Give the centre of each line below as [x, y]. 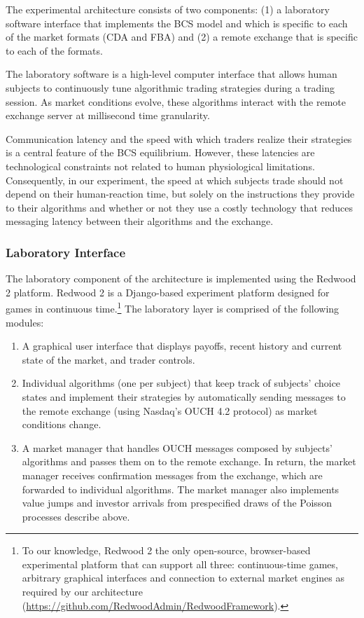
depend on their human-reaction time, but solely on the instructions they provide [180, 194]
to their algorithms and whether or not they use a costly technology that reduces [179, 207]
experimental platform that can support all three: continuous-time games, [180, 564]
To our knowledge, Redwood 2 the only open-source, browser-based [166, 550]
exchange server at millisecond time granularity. [108, 115]
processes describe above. [76, 516]
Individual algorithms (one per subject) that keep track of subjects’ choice [181, 383]
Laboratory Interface [66, 252]
